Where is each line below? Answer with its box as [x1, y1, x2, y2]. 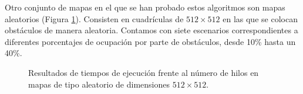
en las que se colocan [223, 12, 298, 25]
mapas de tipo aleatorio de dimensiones [28, 78, 170, 90]
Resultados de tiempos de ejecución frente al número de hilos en [28, 66, 259, 78]
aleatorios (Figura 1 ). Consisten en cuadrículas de [5, 12, 184, 25]
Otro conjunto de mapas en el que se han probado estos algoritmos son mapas [5, 1, 285, 13]
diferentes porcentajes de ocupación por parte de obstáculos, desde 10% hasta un [5, 35, 296, 47]
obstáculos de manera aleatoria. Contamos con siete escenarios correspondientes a [5, 24, 298, 36]
